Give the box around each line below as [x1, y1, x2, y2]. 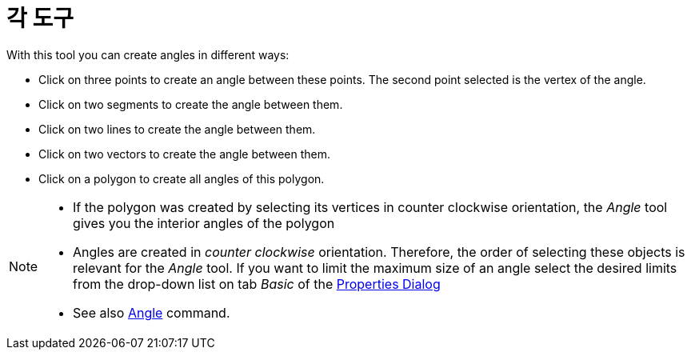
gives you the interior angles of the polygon [73, 214, 335, 231]
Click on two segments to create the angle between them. [38, 97, 343, 111]
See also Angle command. [73, 304, 230, 321]
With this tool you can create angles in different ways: [6, 47, 290, 62]
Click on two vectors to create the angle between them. [38, 146, 330, 161]
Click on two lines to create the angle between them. [38, 122, 316, 136]
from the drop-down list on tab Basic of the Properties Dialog [73, 275, 441, 292]
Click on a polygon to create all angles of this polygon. [38, 171, 325, 186]
